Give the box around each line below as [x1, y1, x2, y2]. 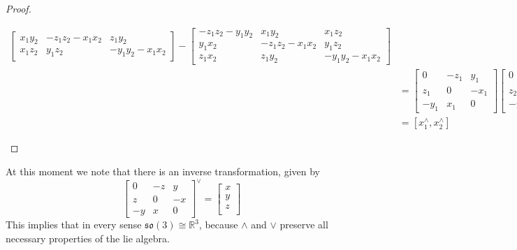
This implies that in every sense [6, 217, 142, 232]
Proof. [6, 1, 31, 15]
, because [198, 217, 238, 232]
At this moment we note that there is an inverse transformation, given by [6, 163, 320, 178]
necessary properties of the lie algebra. [6, 230, 170, 245]
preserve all [279, 217, 328, 232]
